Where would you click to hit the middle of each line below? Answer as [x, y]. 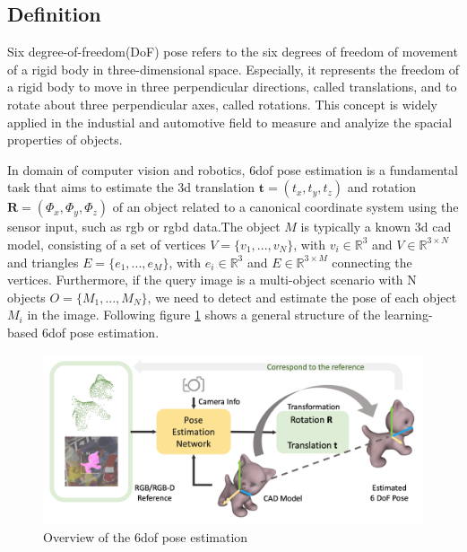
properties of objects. [65, 140]
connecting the [372, 262]
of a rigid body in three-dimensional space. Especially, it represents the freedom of [233, 69]
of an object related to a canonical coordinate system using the [285, 207]
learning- [408, 315]
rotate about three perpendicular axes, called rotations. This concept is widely [223, 104]
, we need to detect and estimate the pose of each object [302, 297]
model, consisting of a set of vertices [107, 244]
